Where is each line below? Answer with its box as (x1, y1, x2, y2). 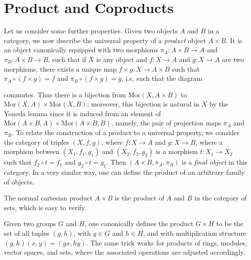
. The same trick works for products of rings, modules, (86, 237, 247, 247)
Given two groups (4, 218, 56, 229)
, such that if (48, 54, 87, 64)
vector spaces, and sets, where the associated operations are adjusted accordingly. (4, 247, 245, 257)
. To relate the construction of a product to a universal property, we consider (12, 127, 240, 138)
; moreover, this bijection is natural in (87, 99, 200, 109)
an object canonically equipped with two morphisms (4, 45, 158, 55)
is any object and (96, 54, 148, 64)
